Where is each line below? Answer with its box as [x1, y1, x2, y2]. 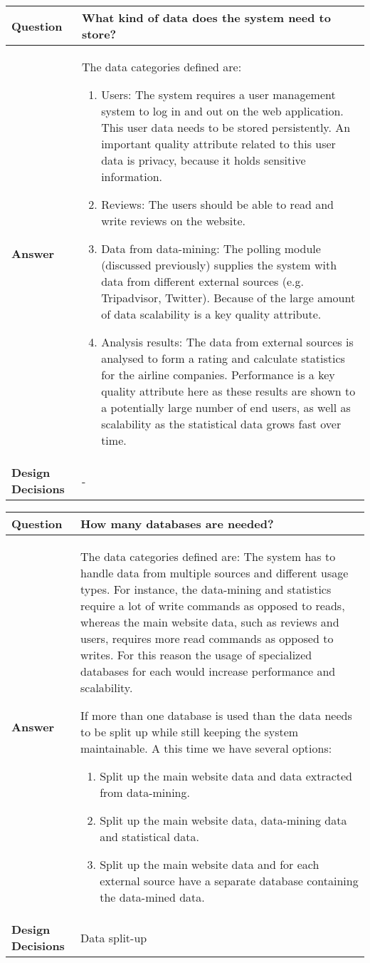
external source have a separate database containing [100, 872, 359, 889]
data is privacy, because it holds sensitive [101, 152, 306, 168]
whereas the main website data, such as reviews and [80, 614, 339, 630]
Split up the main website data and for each [100, 856, 319, 872]
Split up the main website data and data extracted [100, 768, 353, 784]
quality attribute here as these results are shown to [101, 383, 356, 399]
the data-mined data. [100, 889, 205, 905]
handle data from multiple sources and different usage [80, 565, 349, 581]
